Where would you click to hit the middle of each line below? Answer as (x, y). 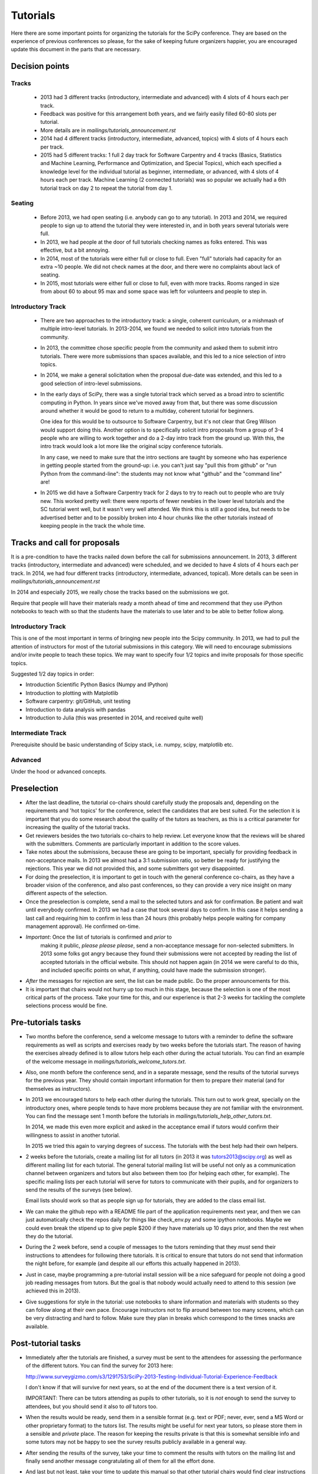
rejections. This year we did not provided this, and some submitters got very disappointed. (135, 868)
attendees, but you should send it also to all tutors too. (92, 1406)
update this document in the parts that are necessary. (76, 50)
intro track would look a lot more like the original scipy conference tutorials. (132, 446)
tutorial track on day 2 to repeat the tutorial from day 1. (107, 188)
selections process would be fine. (67, 1006)
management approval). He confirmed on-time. (83, 926)
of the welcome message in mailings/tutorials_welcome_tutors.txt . (106, 1061)
